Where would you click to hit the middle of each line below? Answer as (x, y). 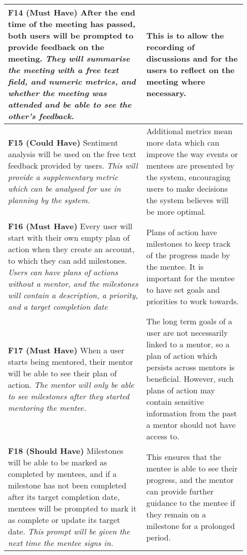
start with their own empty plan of (69, 237)
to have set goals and (183, 289)
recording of (170, 47)
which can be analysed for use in (64, 188)
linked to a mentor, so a (188, 344)
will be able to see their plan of (62, 373)
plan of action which (182, 356)
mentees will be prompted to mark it (72, 508)
